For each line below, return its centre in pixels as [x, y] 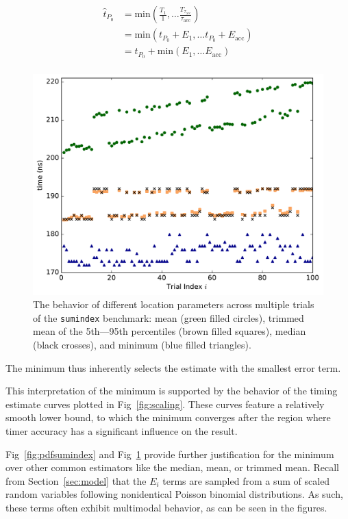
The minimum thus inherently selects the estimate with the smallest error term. [173, 367]
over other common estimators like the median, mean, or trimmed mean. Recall [172, 467]
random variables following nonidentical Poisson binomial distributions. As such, [174, 494]
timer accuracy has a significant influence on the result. [122, 430]
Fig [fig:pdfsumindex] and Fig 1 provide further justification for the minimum [170, 454]
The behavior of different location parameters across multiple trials [174, 304]
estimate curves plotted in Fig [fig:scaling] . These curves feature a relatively [165, 404]
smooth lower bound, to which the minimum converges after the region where [168, 417]
